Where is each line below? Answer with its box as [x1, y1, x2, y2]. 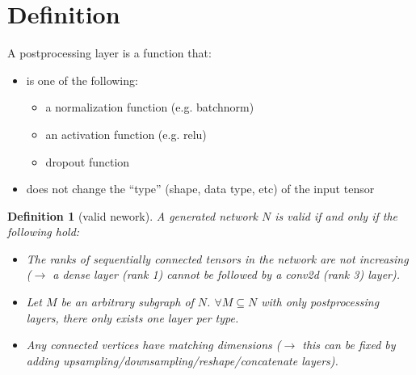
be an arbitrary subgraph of [61, 293, 194, 310]
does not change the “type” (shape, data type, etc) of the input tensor [26, 180, 375, 197]
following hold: [7, 223, 80, 240]
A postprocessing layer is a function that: [7, 44, 212, 61]
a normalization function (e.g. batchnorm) [45, 99, 254, 116]
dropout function [45, 153, 130, 170]
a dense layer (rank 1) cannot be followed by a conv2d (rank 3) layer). [53, 266, 401, 283]
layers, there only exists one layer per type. [26, 309, 239, 326]
